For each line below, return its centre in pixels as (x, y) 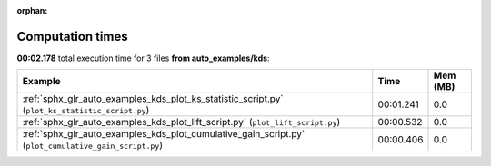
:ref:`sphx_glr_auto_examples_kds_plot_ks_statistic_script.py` (153, 99)
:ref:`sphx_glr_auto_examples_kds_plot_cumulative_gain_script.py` (164, 134)
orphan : (32, 10)
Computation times (72, 36)
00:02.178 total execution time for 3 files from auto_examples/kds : (143, 58)
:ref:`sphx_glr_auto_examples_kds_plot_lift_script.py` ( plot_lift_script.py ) (181, 122)
